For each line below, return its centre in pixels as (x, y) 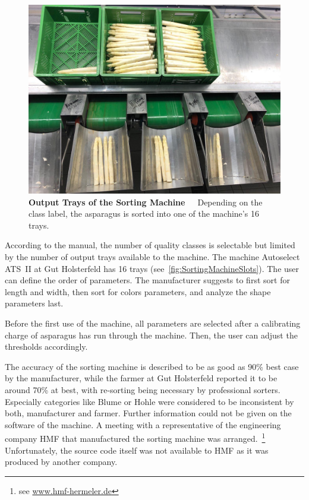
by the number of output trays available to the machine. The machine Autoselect (152, 256)
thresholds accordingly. (46, 346)
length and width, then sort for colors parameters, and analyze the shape (138, 291)
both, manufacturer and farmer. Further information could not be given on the (148, 413)
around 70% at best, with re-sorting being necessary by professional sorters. (143, 389)
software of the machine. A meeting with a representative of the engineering (143, 424)
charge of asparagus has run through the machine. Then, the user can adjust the (151, 335)
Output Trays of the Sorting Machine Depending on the (146, 202)
